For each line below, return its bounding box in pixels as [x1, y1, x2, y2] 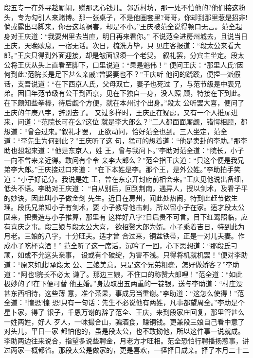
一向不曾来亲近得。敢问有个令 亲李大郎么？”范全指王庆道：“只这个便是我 [4, 154, 237, 165]
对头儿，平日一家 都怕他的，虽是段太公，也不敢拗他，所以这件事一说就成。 [4, 326, 245, 336]
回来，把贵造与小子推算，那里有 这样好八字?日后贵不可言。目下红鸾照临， [4, 212, 241, 222]
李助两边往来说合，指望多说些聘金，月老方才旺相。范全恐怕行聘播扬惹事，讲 [4, 335, 249, 345]
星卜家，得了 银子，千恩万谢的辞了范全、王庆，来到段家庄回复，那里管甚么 [4, 307, 245, 317]
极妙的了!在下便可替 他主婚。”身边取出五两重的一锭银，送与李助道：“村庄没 [4, 278, 243, 289]
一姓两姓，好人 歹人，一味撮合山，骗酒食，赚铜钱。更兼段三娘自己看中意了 [4, 316, 245, 326]
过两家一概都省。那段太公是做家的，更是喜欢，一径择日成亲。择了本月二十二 [4, 345, 249, 355]
